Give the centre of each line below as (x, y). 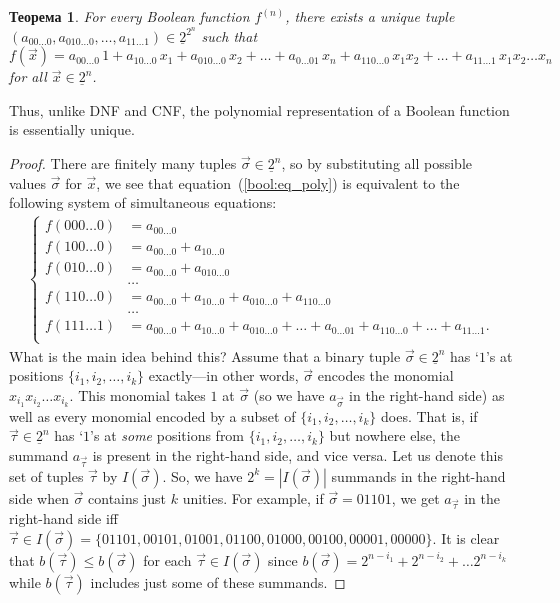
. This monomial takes (137, 394)
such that (229, 35)
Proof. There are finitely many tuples (123, 163)
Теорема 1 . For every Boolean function (129, 16)
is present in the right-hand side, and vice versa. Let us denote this (297, 454)
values (28, 182)
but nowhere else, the (394, 435)
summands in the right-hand (418, 475)
